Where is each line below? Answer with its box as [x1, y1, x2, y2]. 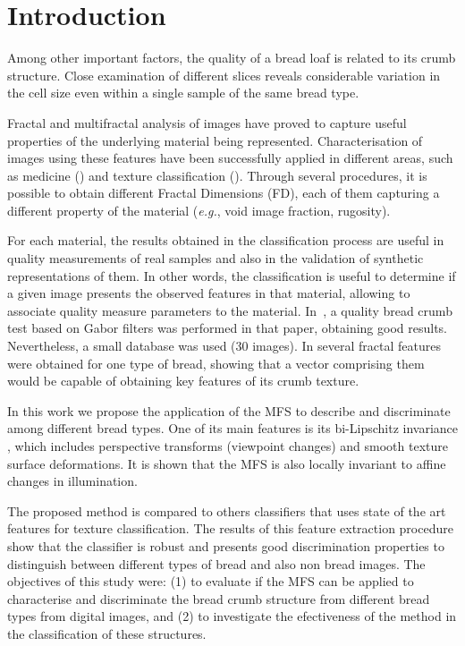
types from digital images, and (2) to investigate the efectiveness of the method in [7, 607, 457, 625]
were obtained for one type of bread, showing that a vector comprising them [7, 353, 425, 372]
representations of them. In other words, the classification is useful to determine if [7, 266, 456, 285]
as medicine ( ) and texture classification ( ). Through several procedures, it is [7, 166, 427, 184]
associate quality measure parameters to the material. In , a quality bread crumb [7, 301, 452, 319]
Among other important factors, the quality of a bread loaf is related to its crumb [7, 48, 456, 67]
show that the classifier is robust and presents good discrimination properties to [7, 536, 444, 555]
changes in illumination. [7, 472, 138, 490]
